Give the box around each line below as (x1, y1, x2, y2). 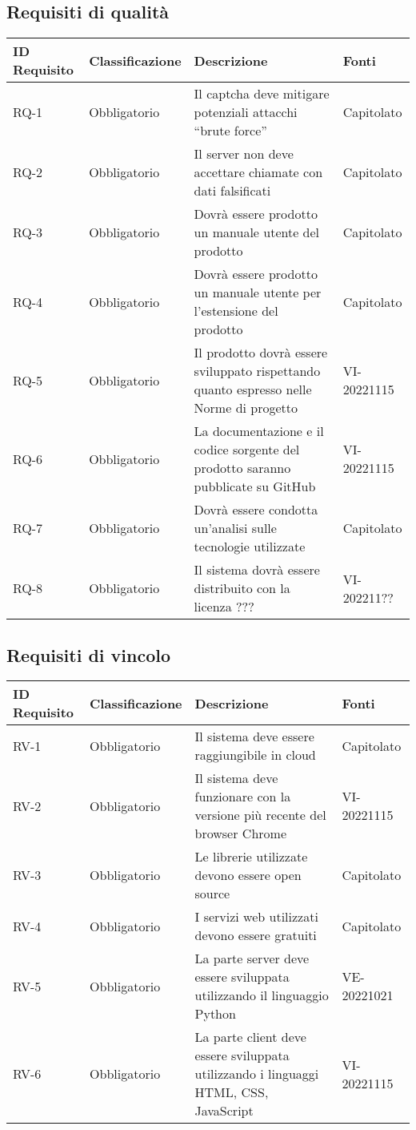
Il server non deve (194, 144, 294, 163)
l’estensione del (194, 301, 278, 321)
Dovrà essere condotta (194, 500, 318, 519)
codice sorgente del (194, 440, 300, 459)
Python (194, 1004, 236, 1023)
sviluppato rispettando (194, 361, 321, 381)
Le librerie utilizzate (194, 847, 308, 866)
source (194, 884, 230, 903)
